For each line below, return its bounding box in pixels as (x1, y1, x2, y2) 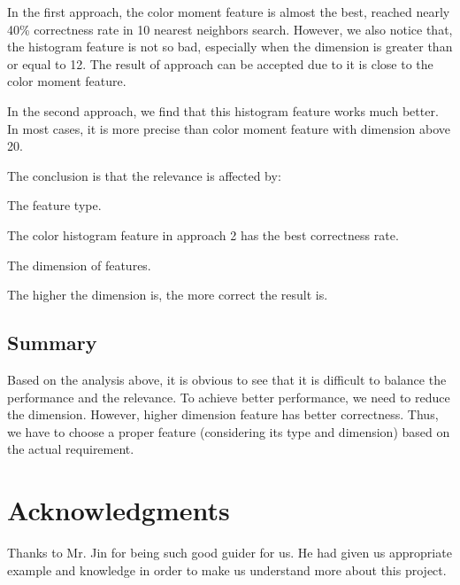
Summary (7, 329, 97, 356)
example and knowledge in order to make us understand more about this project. (7, 560, 447, 579)
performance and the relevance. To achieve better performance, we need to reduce (7, 387, 450, 406)
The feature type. (7, 196, 102, 214)
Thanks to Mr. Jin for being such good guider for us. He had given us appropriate (7, 543, 452, 562)
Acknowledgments (7, 492, 230, 528)
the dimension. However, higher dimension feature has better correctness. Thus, (7, 405, 439, 424)
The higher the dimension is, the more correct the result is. (7, 285, 328, 304)
